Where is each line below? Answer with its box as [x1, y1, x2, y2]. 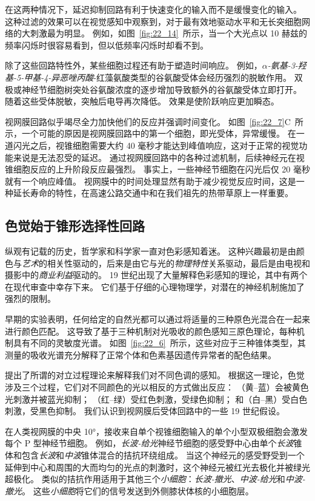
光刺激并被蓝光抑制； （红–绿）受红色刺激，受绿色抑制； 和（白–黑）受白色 [5, 392, 308, 405]
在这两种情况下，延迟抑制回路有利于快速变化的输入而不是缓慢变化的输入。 [5, 3, 302, 15]
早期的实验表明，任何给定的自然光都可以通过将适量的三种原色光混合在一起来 [5, 313, 310, 325]
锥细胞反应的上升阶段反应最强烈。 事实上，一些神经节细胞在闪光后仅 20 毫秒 [5, 163, 310, 176]
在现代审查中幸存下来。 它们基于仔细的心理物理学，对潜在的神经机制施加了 [5, 280, 305, 293]
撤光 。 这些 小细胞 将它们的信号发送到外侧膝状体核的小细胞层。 [5, 484, 254, 497]
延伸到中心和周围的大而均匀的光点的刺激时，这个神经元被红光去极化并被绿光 [5, 460, 310, 473]
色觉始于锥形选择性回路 [5, 216, 145, 235]
